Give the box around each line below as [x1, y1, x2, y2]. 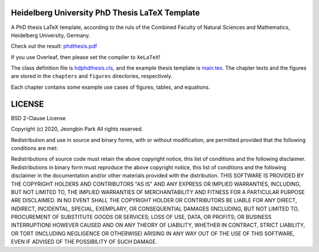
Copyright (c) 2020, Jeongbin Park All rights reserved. [11, 125, 144, 133]
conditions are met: [11, 144, 58, 151]
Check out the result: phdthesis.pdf [11, 43, 97, 50]
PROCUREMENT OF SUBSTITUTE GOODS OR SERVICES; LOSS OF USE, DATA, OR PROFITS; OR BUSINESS [11, 214, 272, 221]
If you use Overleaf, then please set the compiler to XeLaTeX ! [11, 53, 161, 60]
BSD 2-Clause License [11, 114, 66, 121]
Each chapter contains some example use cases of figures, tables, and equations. [11, 83, 210, 91]
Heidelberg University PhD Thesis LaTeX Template [11, 8, 200, 18]
